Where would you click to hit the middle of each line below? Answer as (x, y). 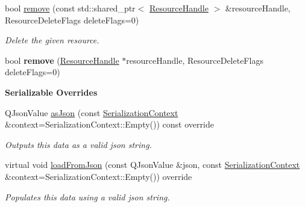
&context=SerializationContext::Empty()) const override (109, 124)
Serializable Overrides (51, 92)
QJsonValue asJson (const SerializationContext (92, 112)
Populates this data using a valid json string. (87, 196)
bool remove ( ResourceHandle (62, 60)
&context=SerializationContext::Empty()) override (99, 176)
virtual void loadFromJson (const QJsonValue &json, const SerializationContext (152, 165)
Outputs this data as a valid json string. (78, 144)
